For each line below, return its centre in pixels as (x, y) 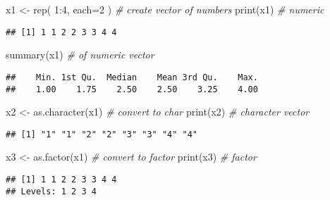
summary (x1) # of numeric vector (80, 55)
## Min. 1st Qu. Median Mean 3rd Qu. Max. (132, 77)
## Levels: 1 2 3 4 (51, 191)
